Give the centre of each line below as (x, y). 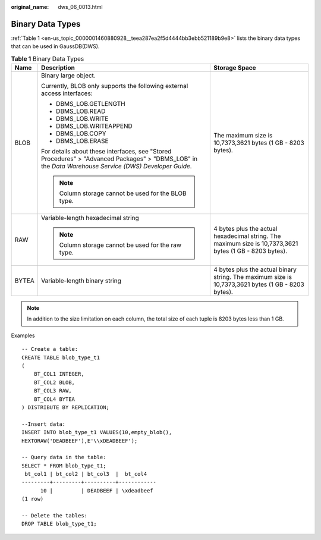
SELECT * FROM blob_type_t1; (64, 466)
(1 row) (33, 499)
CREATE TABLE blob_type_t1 (61, 357)
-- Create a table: (50, 349)
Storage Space (235, 68)
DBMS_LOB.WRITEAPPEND (94, 126)
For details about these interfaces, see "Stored (106, 152)
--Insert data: (44, 424)
